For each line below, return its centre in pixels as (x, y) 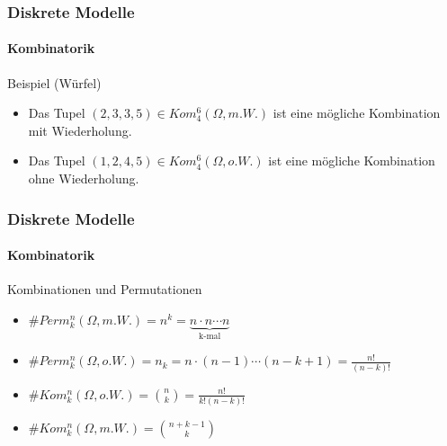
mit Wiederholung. (80, 130)
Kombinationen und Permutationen (105, 289)
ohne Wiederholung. (84, 178)
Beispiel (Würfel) (54, 82)
